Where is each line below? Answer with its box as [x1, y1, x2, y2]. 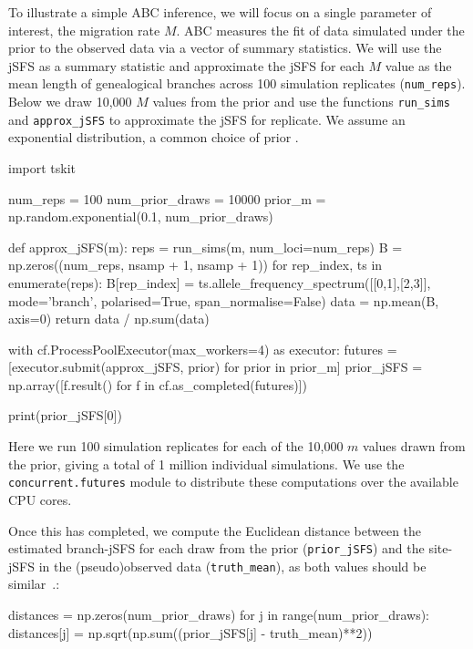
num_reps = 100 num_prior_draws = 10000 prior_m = [8, 189, 326, 208]
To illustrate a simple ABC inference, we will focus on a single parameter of [8, 3, 432, 21]
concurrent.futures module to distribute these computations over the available [8, 472, 458, 491]
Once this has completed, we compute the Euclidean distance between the [8, 520, 422, 540]
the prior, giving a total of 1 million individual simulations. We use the [8, 454, 405, 473]
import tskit [8, 158, 77, 177]
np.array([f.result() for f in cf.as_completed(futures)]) [8, 375, 307, 394]
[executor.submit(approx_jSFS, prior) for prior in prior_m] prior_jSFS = [8, 357, 423, 376]
